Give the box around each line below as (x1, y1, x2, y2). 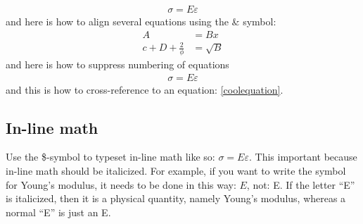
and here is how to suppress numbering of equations (6, 57, 229, 72)
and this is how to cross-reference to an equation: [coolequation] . (6, 82, 284, 97)
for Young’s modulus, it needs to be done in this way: (6, 177, 236, 192)
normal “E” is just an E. (6, 204, 111, 219)
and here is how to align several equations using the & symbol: (6, 14, 276, 29)
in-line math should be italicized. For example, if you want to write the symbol (6, 163, 346, 178)
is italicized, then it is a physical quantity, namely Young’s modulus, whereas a (6, 191, 346, 206)
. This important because (248, 149, 357, 164)
